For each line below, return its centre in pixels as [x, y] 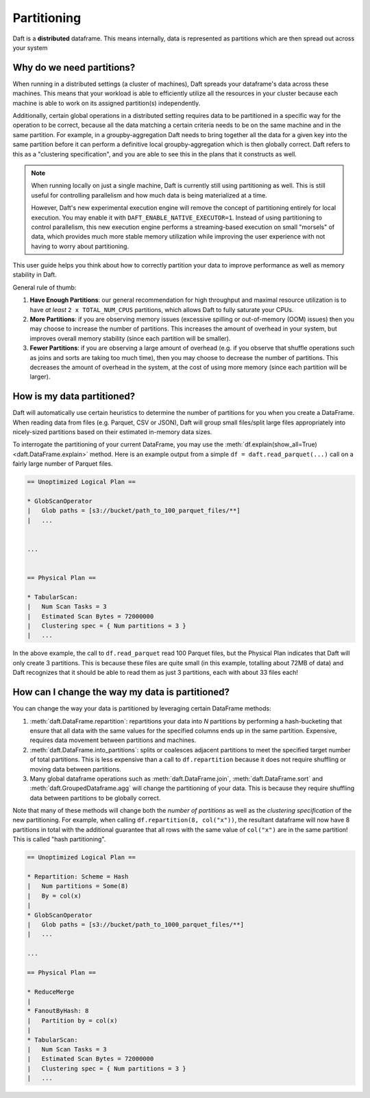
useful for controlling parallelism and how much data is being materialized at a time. [149, 195]
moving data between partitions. [75, 769]
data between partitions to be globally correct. [95, 798]
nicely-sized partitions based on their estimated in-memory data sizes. [112, 432]
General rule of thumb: [45, 287]
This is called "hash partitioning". [59, 839]
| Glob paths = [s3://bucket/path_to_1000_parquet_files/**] [136, 924]
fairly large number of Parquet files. [63, 464]
